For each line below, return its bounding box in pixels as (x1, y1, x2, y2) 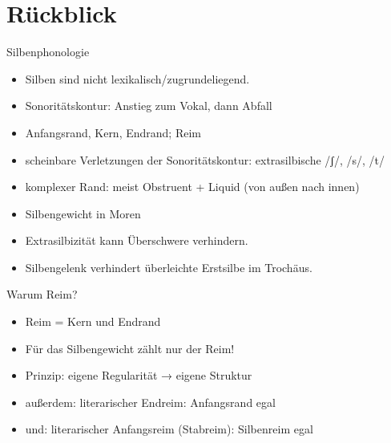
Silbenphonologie (6, 43, 90, 60)
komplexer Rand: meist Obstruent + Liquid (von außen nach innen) (25, 178, 360, 195)
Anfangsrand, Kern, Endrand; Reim (25, 124, 201, 140)
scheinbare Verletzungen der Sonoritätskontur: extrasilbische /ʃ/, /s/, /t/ (25, 151, 385, 168)
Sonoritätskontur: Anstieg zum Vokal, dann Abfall (25, 97, 272, 114)
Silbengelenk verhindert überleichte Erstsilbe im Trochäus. (25, 258, 312, 275)
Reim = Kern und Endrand (25, 313, 161, 330)
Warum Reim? (6, 286, 78, 303)
